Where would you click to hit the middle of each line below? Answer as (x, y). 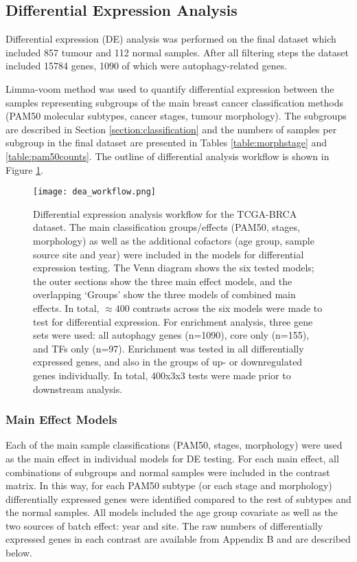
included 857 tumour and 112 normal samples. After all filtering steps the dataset (177, 52)
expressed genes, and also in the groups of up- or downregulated (168, 362)
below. (19, 553)
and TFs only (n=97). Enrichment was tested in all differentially (169, 348)
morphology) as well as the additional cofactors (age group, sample (174, 240)
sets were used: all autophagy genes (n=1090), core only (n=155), (171, 335)
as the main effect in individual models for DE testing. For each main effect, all (172, 458)
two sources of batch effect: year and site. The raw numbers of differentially (164, 525)
